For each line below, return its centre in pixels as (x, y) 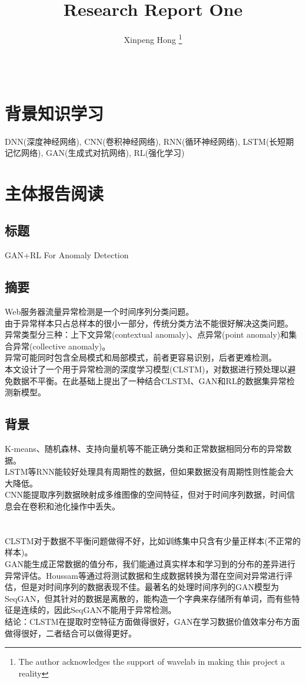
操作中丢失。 (95, 506)
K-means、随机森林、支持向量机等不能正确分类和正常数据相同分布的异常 (144, 449)
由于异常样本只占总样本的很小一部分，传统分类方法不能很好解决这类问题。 (149, 323)
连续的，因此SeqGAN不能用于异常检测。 (99, 610)
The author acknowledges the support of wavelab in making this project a (152, 662)
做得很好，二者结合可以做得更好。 (71, 633)
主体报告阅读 (54, 193)
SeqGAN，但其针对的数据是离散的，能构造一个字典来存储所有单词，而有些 (148, 598)
